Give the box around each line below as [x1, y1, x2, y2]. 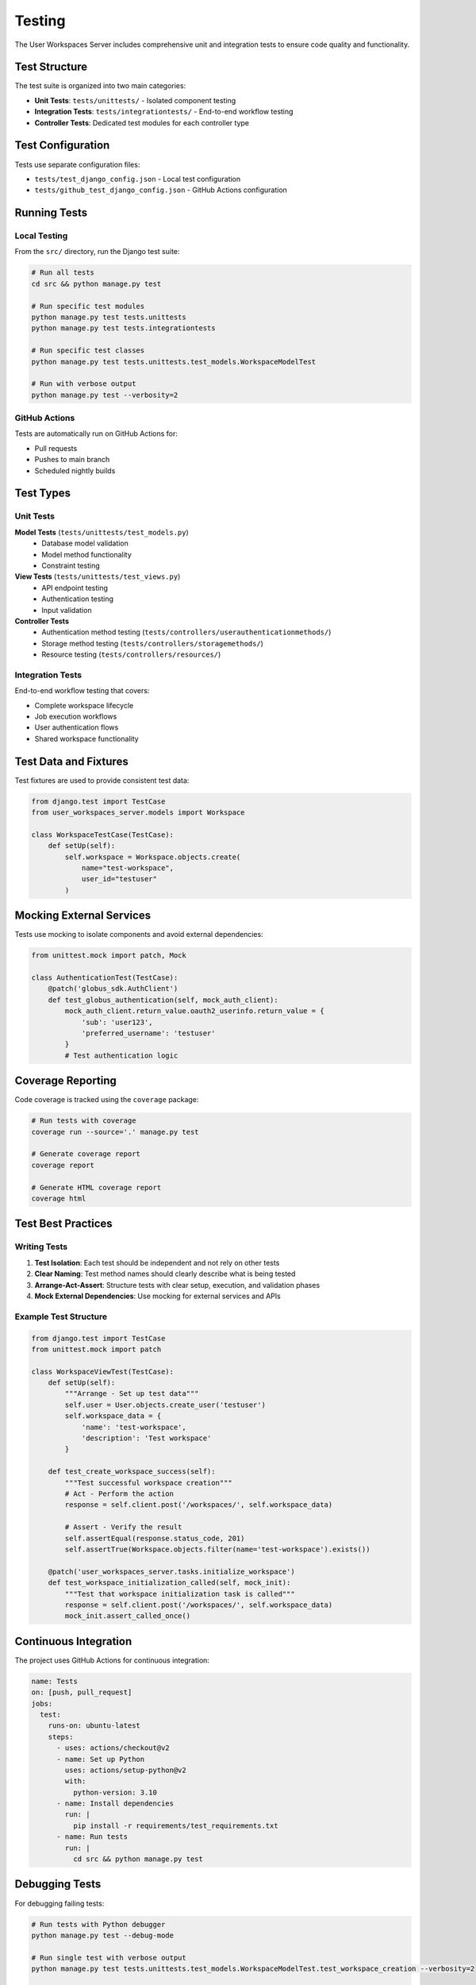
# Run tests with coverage [31, 1116, 136, 1125]
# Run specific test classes [31, 346, 145, 355]
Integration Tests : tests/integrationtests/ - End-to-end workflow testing [34, 107, 294, 117]
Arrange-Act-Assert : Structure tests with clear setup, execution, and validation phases [34, 1280, 321, 1289]
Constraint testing [41, 561, 100, 570]
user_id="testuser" [81, 874, 158, 884]
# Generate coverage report [31, 1150, 140, 1158]
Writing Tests [14, 1241, 67, 1252]
